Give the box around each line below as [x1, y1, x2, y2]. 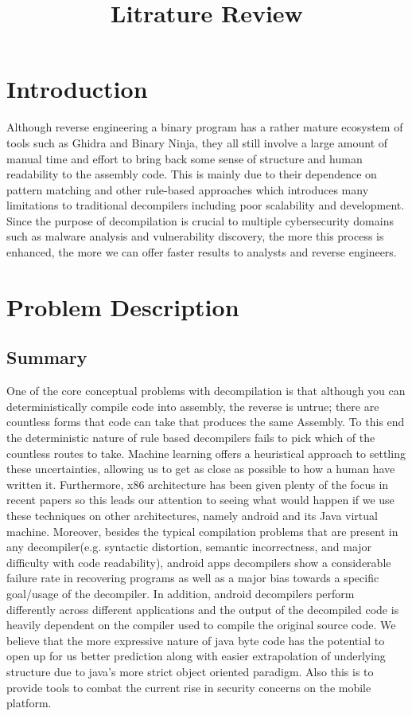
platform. [6, 694, 52, 711]
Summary [6, 345, 87, 370]
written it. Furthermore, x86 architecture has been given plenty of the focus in [6, 475, 389, 492]
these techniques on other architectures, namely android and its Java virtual [6, 507, 378, 523]
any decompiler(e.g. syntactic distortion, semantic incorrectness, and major [6, 538, 372, 555]
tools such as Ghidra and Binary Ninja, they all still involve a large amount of [6, 134, 388, 151]
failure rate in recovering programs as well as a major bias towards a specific [6, 569, 379, 586]
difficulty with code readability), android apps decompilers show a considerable [6, 554, 391, 570]
